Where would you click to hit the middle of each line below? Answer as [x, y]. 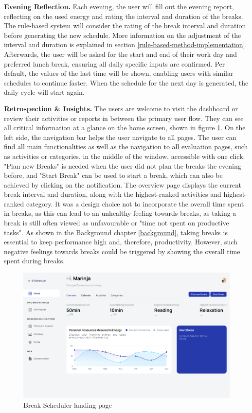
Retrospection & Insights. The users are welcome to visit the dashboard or [121, 108]
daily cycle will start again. [44, 92]
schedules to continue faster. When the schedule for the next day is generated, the [126, 82]
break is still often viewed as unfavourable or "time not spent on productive [117, 223]
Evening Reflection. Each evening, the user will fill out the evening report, [119, 6]
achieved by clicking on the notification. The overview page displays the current [123, 184]
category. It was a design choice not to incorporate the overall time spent [135, 203]
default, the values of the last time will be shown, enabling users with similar [119, 73]
